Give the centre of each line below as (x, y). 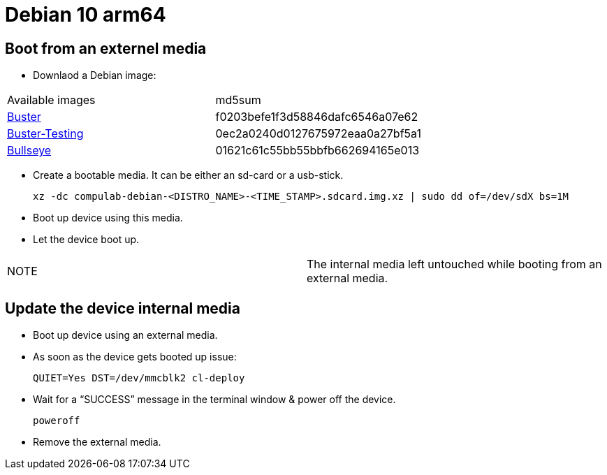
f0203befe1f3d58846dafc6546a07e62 (317, 117)
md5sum (238, 100)
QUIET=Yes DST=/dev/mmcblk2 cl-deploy (139, 378)
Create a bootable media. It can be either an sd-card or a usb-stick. (188, 175)
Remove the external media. (97, 442)
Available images (51, 100)
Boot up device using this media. (108, 218)
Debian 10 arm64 (86, 15)
